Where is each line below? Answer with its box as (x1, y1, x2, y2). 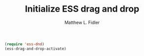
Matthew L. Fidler (64, 19, 100, 25)
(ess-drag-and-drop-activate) (4, 46, 67, 51)
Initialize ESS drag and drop (25, 3, 140, 15)
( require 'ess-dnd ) (4, 41, 45, 47)
